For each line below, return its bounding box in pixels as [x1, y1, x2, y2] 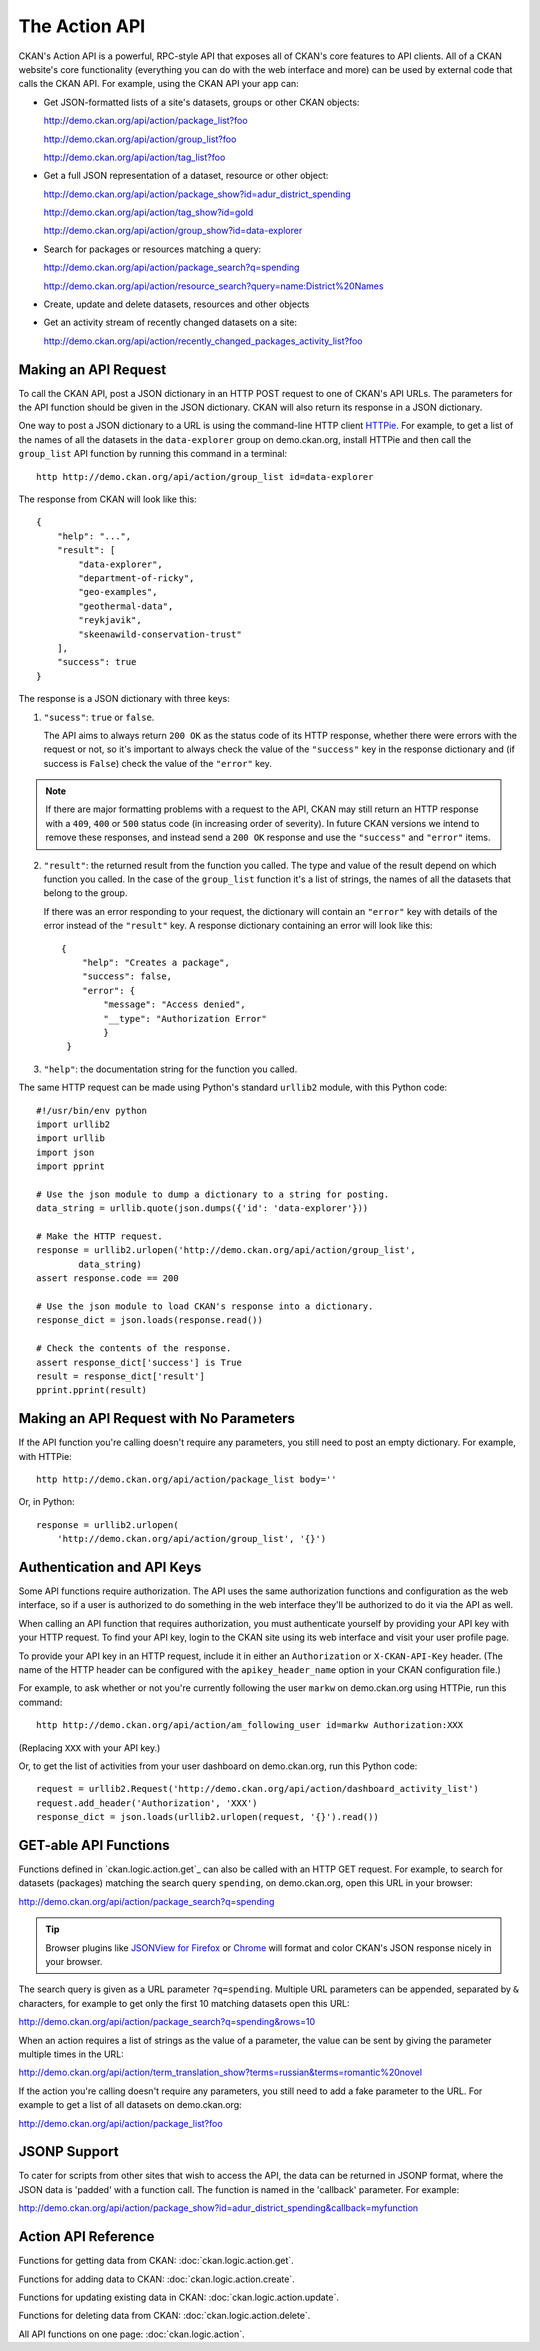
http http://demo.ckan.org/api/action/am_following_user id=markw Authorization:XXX [36, 1720, 464, 1731]
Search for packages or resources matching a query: [43, 243, 262, 255]
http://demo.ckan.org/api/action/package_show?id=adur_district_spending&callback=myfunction [18, 2202, 419, 2214]
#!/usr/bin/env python [36, 1105, 148, 1116]
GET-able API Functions [18, 1836, 170, 1854]
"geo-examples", [78, 586, 158, 598]
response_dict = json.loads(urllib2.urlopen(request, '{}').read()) [36, 1811, 379, 1823]
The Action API [18, 15, 146, 37]
